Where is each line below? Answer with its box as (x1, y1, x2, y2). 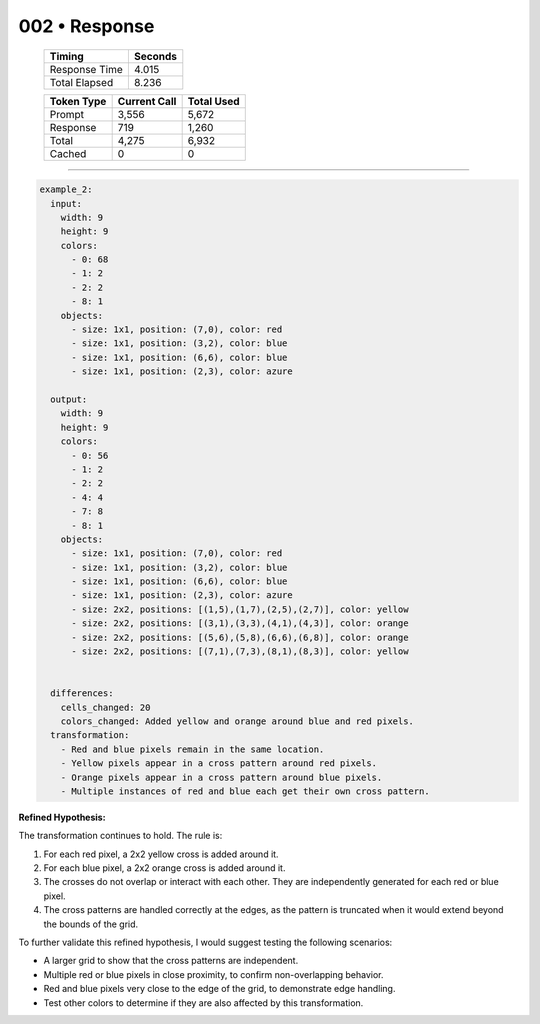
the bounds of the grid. (43, 918, 139, 930)
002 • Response (18, 15, 155, 37)
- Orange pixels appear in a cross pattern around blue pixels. (60, 771, 383, 783)
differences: (50, 688, 114, 699)
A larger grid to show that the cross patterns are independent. (43, 955, 299, 967)
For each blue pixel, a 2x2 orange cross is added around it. (43, 862, 286, 874)
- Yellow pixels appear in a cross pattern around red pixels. (60, 758, 378, 769)
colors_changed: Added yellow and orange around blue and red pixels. (60, 715, 415, 727)
